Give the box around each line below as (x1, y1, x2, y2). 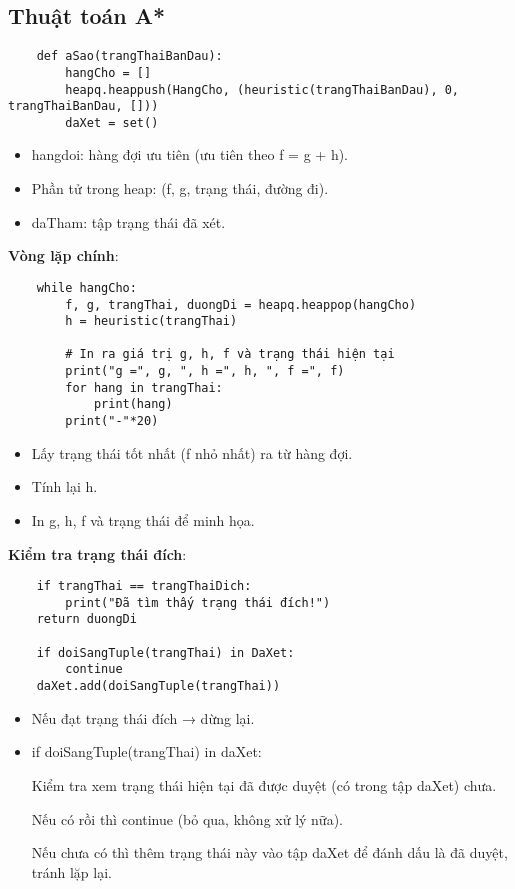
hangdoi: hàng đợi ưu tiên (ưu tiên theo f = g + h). (31, 144, 349, 165)
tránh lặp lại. (31, 861, 112, 882)
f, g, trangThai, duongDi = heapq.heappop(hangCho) (65, 297, 417, 312)
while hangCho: (36, 280, 137, 295)
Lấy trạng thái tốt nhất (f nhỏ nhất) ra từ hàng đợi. (31, 442, 353, 463)
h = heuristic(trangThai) (65, 314, 238, 329)
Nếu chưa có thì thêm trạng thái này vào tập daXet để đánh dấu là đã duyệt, (31, 842, 508, 863)
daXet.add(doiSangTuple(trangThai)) (36, 679, 281, 694)
